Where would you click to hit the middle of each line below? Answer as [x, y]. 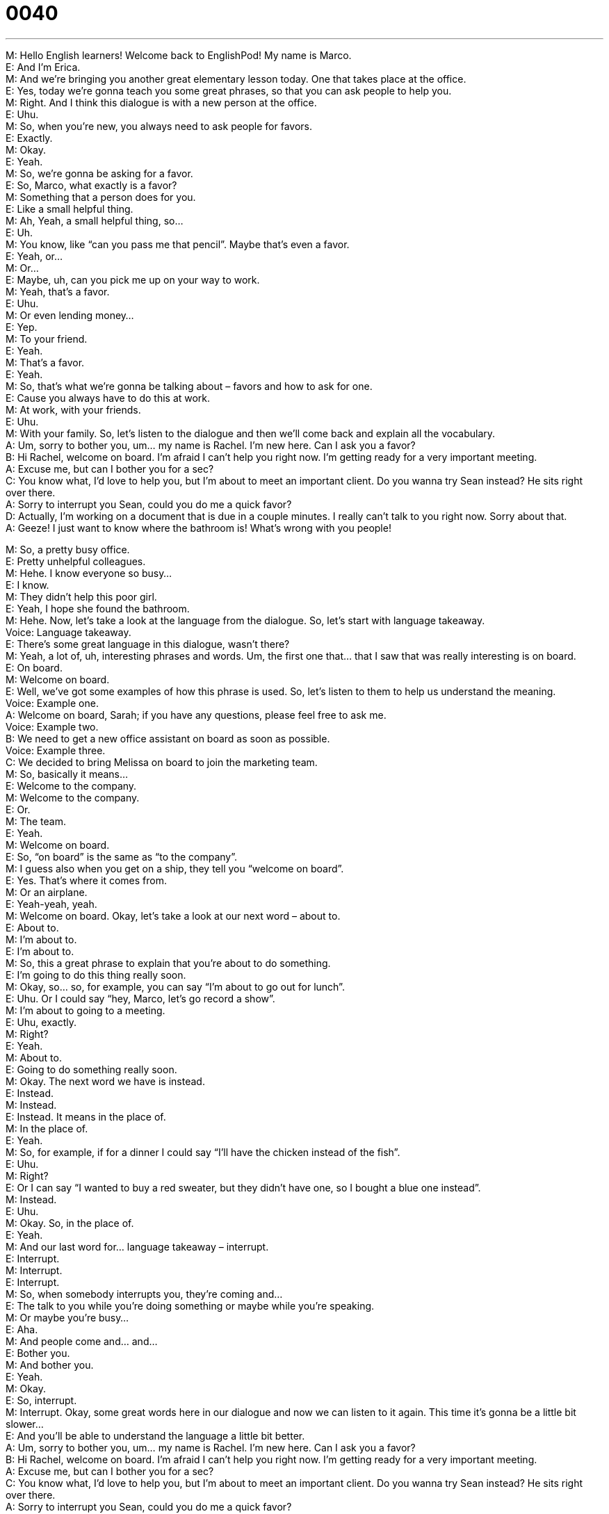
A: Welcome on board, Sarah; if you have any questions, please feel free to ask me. [196, 715]
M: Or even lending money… [70, 315]
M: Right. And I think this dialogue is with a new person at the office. [161, 102]
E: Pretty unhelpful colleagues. [76, 561]
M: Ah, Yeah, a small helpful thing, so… [95, 220]
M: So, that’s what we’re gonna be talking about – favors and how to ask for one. [189, 386]
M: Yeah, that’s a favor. [58, 291]
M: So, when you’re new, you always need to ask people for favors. [159, 126]
